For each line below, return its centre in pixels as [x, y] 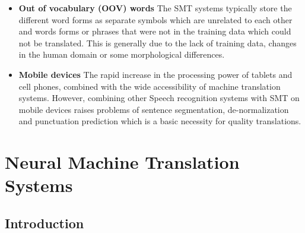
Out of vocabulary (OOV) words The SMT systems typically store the [155, 8]
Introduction [45, 223]
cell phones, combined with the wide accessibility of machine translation [150, 86]
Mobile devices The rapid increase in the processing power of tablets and [155, 74]
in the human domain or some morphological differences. [122, 54]
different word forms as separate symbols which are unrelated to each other [155, 19]
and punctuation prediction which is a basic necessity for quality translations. [160, 121]
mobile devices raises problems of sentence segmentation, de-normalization [154, 109]
